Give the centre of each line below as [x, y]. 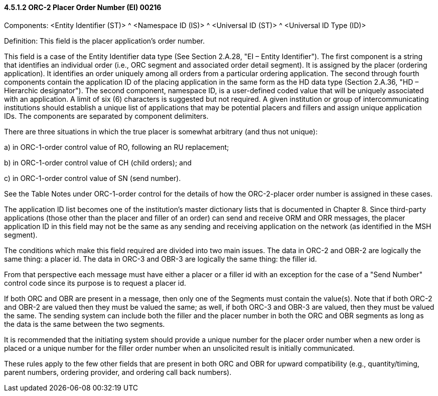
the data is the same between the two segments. [85, 324]
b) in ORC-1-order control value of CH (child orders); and [98, 162]
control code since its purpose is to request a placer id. [95, 283]
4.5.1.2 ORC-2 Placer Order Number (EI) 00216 [83, 7]
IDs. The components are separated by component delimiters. [106, 116]
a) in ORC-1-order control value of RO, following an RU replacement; [117, 147]
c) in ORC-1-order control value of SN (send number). [93, 178]
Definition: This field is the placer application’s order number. [105, 41]
